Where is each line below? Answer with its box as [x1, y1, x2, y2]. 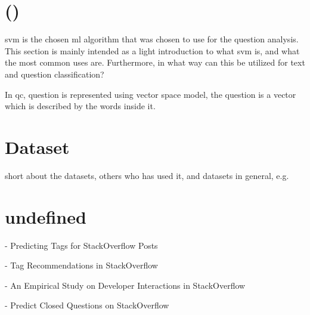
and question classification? [5, 67, 104, 80]
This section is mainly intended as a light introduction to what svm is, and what [5, 44, 300, 57]
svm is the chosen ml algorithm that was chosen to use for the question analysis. [5, 33, 299, 45]
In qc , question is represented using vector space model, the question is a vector [5, 88, 296, 100]
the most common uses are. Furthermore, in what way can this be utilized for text [5, 56, 305, 69]
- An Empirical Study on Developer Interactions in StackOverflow [5, 279, 246, 291]
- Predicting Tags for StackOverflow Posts [5, 239, 158, 251]
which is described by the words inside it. [5, 100, 156, 112]
